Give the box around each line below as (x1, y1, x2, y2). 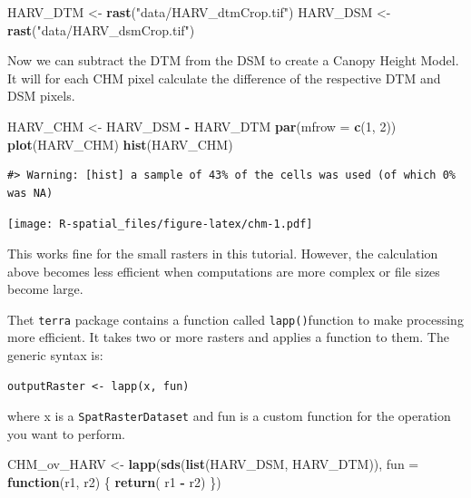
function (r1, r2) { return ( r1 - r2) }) (7, 473, 221, 492)
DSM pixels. (7, 86, 75, 105)
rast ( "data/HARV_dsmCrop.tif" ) (7, 20, 195, 39)
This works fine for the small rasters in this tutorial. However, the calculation (7, 244, 438, 262)
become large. (7, 279, 83, 298)
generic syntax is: (7, 346, 103, 365)
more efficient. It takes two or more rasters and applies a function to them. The (7, 327, 449, 347)
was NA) (7, 186, 54, 200)
